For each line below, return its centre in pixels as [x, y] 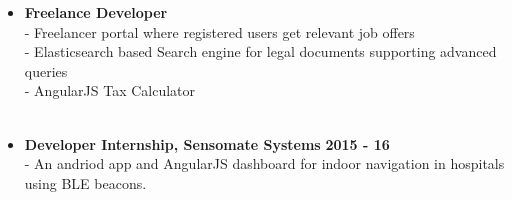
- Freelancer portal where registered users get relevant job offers [219, 31]
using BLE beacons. [85, 182]
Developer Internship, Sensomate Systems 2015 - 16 [207, 143]
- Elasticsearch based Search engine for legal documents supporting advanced [260, 51]
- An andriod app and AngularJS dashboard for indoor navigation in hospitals [264, 163]
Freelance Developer [96, 12]
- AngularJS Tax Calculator [110, 90]
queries [46, 70]
